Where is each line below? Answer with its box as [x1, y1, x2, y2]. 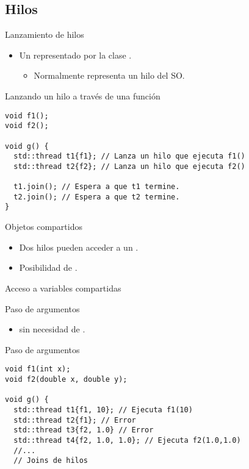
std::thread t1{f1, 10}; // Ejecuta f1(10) [13, 405, 193, 414]
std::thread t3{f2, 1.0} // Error [13, 426, 154, 435]
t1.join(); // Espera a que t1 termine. [13, 182, 180, 192]
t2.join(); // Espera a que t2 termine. [13, 192, 180, 201]
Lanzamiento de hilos [5, 28, 84, 41]
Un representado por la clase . [19, 48, 132, 61]
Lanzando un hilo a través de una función [5, 89, 161, 102]
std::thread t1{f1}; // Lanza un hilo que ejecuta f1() [13, 152, 245, 161]
